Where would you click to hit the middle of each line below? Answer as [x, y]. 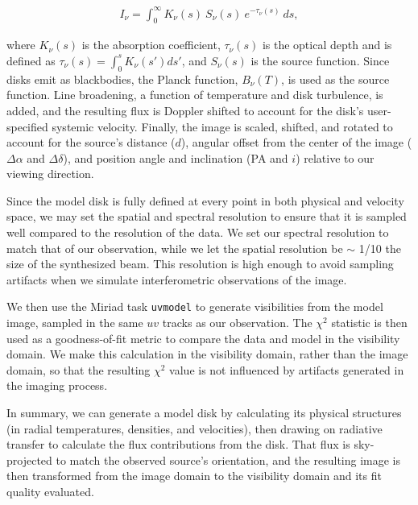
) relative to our [335, 157]
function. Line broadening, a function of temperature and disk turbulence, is [195, 95]
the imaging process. [57, 385]
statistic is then [369, 323]
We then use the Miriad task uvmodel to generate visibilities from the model [195, 306]
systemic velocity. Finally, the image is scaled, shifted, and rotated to [222, 126]
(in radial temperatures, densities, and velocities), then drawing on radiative [195, 428]
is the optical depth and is [327, 45]
